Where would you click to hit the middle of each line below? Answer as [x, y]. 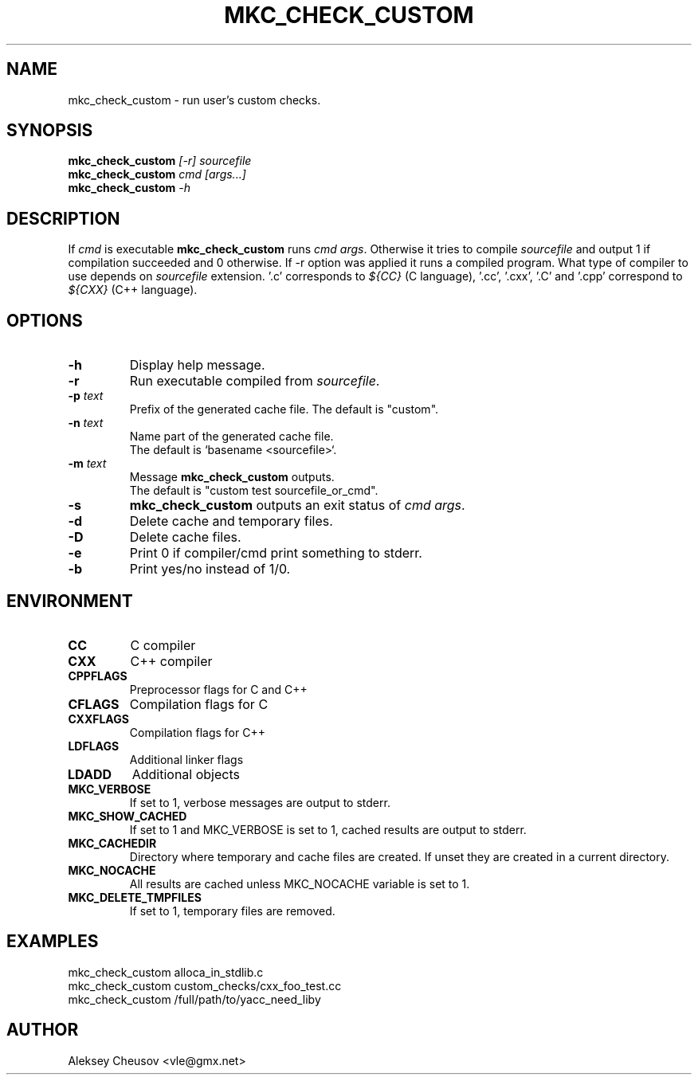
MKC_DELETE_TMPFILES [135, 897]
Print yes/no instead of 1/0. [210, 569]
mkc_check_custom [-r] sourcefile [160, 161]
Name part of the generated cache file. [231, 437]
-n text [86, 423]
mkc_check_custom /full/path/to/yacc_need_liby [194, 999]
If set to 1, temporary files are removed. [232, 911]
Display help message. [197, 365]
